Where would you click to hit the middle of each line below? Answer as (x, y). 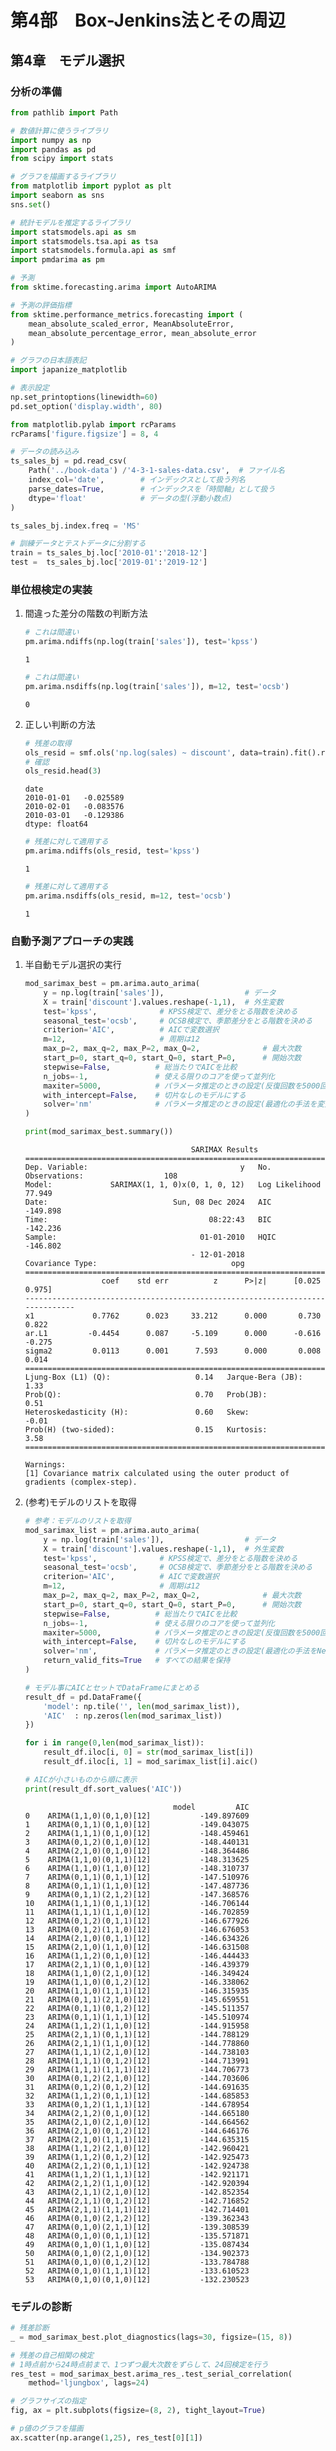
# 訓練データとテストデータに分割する (78, 544)
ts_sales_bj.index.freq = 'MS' (75, 526)
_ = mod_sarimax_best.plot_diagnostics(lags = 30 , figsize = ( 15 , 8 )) (151, 2337)
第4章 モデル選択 (67, 60)
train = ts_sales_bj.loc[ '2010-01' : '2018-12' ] (109, 553)
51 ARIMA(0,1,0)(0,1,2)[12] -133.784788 (137, 2262)
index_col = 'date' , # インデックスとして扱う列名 (137, 480)
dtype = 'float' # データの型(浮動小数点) (130, 498)
